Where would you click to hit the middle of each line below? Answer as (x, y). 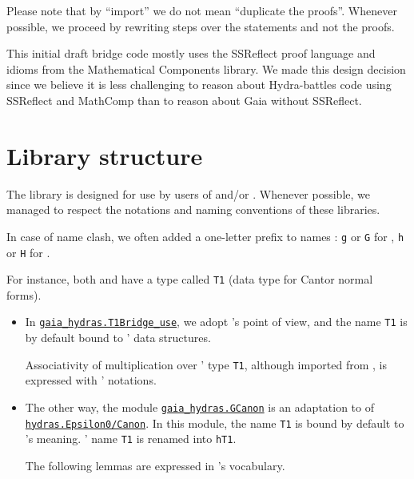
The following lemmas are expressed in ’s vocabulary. (155, 465)
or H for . (28, 252)
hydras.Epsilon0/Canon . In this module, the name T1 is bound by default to (215, 423)
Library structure (105, 155)
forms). (24, 294)
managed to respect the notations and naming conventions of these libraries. (193, 209)
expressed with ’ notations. (91, 380)
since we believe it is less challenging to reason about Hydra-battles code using (199, 85)
